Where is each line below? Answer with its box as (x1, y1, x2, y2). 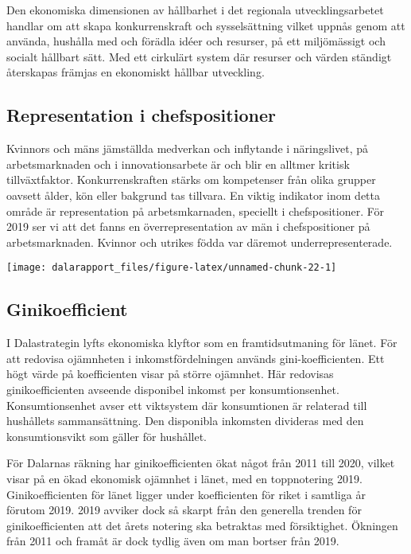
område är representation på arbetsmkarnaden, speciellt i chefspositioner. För (6, 202, 385, 219)
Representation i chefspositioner (6, 103, 276, 127)
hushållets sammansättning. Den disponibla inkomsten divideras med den (6, 412, 364, 429)
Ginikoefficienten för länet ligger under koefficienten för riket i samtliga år (6, 486, 366, 502)
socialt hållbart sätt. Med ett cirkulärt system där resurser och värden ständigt (6, 48, 392, 64)
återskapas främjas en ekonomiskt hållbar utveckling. (6, 64, 265, 80)
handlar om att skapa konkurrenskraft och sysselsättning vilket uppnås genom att (6, 17, 405, 33)
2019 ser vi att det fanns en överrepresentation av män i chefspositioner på (6, 218, 370, 235)
